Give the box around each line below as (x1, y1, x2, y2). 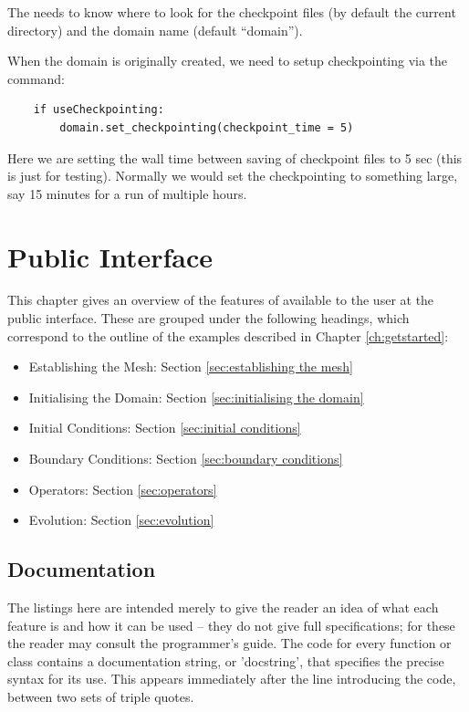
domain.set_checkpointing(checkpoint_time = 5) (59, 120, 354, 134)
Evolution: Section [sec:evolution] (28, 510, 214, 529)
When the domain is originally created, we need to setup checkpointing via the (7, 51, 448, 70)
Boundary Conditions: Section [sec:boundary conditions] (28, 449, 343, 468)
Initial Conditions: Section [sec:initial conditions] (28, 418, 301, 437)
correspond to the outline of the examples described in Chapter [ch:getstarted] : (7, 326, 449, 345)
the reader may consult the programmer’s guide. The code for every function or (7, 633, 452, 653)
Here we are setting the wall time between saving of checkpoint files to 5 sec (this (7, 148, 463, 167)
